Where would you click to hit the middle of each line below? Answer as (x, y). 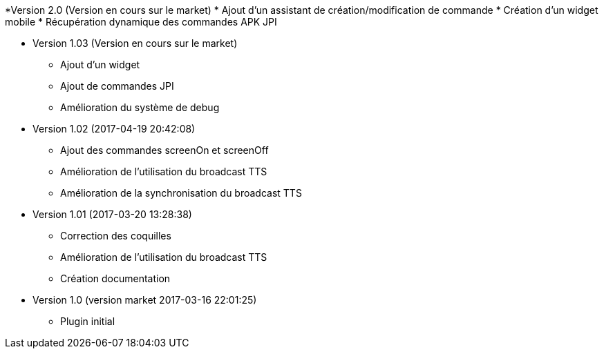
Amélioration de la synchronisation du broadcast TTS (181, 193)
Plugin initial (88, 321)
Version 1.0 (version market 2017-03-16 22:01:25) (145, 300)
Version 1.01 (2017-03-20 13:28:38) (112, 214)
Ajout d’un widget (100, 65)
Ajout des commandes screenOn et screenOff (164, 150)
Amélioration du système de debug (140, 107)
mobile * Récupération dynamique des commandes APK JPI (141, 22)
